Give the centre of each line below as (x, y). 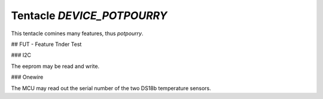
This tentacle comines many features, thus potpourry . (77, 33)
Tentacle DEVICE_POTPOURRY (89, 16)
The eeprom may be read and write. (55, 66)
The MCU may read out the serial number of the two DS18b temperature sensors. (111, 88)
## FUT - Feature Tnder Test (46, 44)
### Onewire (27, 77)
